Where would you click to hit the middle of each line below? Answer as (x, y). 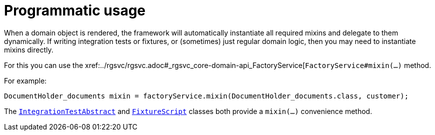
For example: (25, 80)
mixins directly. (29, 49)
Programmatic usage (75, 10)
